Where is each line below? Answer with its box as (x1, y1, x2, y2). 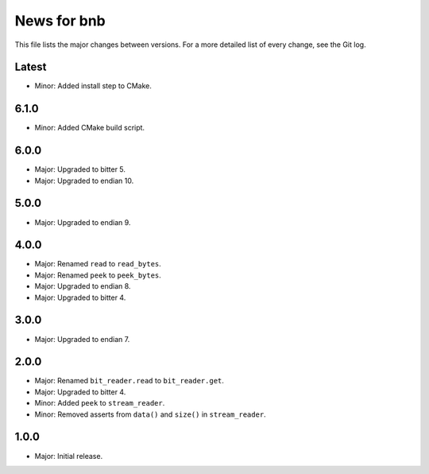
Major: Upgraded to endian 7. (34, 334, 130, 344)
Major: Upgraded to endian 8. (34, 282, 131, 291)
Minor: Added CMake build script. (34, 123, 145, 133)
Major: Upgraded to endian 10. (34, 176, 134, 185)
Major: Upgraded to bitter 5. (34, 165, 126, 174)
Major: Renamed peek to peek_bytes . (34, 270, 162, 280)
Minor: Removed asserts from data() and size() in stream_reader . (34, 410, 266, 419)
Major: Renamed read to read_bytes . (34, 259, 162, 269)
